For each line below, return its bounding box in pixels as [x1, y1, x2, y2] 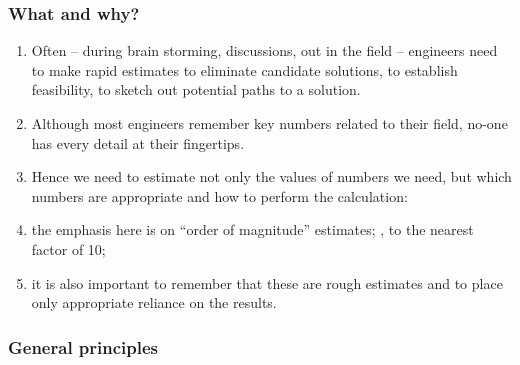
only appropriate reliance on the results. [31, 292, 277, 313]
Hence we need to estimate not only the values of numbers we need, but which [31, 166, 512, 187]
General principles [8, 334, 159, 359]
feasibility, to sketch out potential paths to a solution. [31, 79, 361, 100]
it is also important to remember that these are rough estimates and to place [31, 272, 503, 293]
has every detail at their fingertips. [31, 132, 245, 153]
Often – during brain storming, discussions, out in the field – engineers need [31, 40, 498, 61]
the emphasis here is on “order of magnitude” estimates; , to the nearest [31, 219, 474, 240]
